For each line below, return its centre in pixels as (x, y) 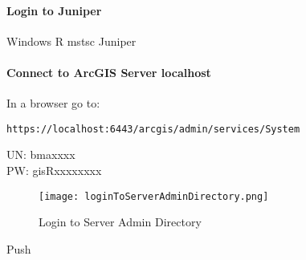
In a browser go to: (53, 103)
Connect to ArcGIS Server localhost (109, 72)
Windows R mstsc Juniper (71, 41)
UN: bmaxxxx (41, 154)
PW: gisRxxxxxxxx (54, 171)
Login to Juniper (54, 10)
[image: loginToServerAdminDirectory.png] (154, 196)
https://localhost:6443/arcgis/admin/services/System (153, 129)
